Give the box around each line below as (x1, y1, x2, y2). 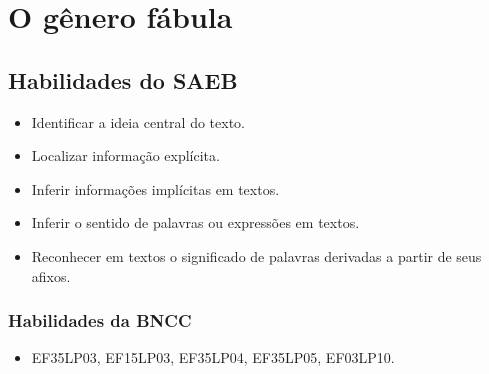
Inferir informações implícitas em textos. (31, 178, 280, 199)
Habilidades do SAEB (8, 64, 238, 95)
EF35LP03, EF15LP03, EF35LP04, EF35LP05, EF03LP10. (31, 347, 395, 368)
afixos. (31, 265, 71, 286)
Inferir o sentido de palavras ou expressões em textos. (31, 212, 360, 233)
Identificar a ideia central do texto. (31, 111, 245, 132)
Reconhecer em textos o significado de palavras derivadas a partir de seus (31, 245, 482, 266)
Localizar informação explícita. (31, 145, 220, 166)
